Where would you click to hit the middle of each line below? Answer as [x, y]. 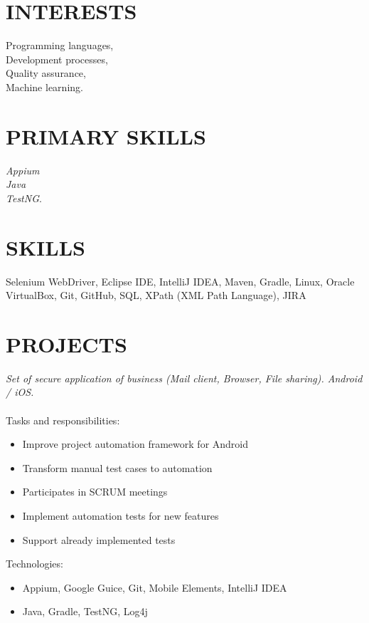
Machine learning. [44, 87]
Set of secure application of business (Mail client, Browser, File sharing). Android [184, 378]
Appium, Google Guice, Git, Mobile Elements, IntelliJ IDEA [155, 587]
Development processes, [57, 59]
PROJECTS [66, 344]
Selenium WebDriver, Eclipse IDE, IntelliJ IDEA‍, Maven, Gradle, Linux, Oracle [180, 281]
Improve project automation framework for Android [135, 444]
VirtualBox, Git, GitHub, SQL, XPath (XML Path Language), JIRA [156, 295]
